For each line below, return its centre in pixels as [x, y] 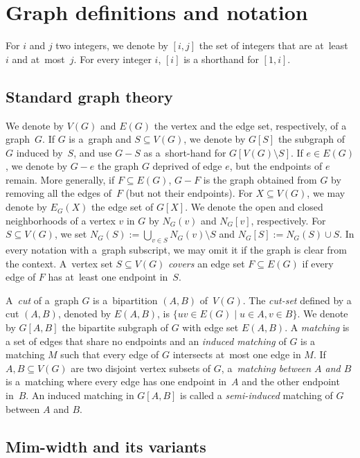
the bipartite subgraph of [115, 327]
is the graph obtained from [260, 179]
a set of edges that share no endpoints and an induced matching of [146, 341]
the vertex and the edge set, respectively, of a [250, 125]
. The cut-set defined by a [297, 300]
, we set [71, 234]
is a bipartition [125, 300]
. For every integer [112, 59]
